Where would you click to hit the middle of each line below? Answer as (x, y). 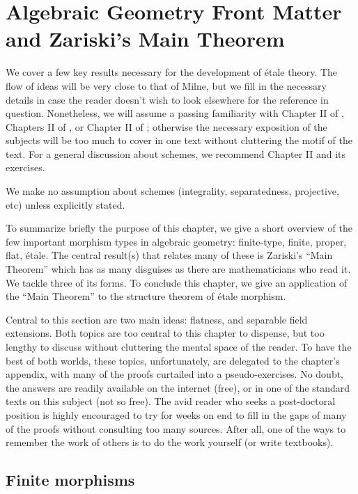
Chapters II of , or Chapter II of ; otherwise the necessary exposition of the (166, 126)
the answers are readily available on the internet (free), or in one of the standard (178, 387)
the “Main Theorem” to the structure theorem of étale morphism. (146, 296)
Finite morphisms (70, 480)
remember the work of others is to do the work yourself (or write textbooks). (170, 442)
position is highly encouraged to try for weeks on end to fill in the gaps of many (176, 414)
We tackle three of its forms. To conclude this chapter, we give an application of (177, 282)
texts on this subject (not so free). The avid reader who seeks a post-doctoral (171, 401)
